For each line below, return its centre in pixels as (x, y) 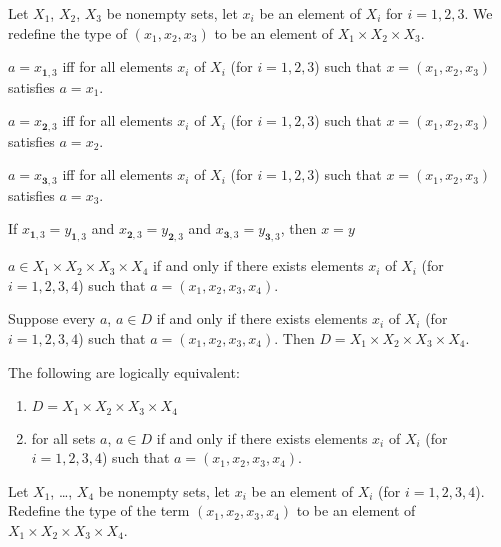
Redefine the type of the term (99, 510)
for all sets (63, 437)
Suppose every (52, 318)
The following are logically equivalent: (124, 371)
